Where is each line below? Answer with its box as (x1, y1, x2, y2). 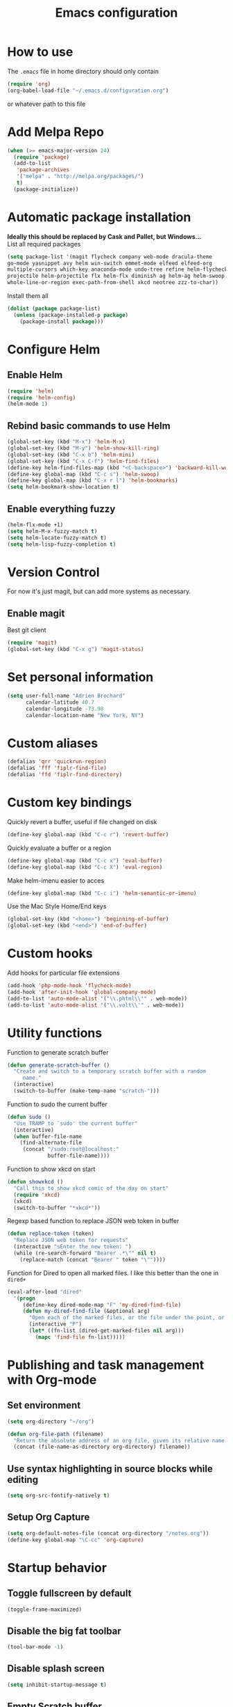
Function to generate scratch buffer (7, 1048, 109, 1056)
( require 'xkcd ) (13, 1191, 60, 1198)
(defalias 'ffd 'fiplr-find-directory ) (7, 771, 123, 778)
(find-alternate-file (19, 1140, 82, 1147)
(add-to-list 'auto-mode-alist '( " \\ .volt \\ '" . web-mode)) (7, 1001, 185, 1009)
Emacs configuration (55, 5, 178, 21)
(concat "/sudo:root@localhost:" (22, 1146, 119, 1153)
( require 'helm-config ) (7, 394, 76, 401)
